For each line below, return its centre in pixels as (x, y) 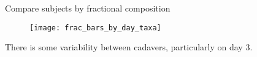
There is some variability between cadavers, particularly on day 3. (129, 47)
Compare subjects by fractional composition (88, 8)
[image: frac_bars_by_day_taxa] (95, 28)
